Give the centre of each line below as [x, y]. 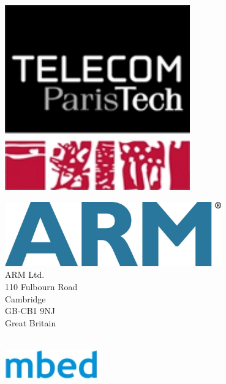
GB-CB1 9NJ [30, 311]
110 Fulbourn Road [41, 286]
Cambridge [25, 298]
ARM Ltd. [25, 275]
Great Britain [31, 322]
